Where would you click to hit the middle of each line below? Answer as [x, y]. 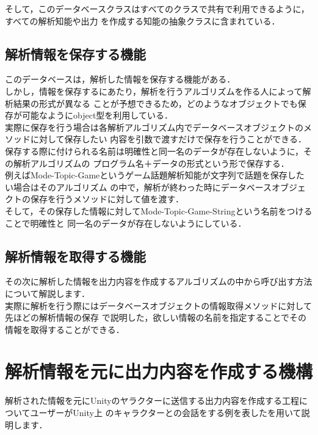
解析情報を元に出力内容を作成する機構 [159, 371]
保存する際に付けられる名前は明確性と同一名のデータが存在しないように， [154, 151]
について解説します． [48, 293]
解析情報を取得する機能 [75, 256]
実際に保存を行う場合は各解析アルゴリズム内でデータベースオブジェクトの [154, 127]
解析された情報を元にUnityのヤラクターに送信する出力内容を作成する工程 [152, 400]
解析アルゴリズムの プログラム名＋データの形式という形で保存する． [151, 163]
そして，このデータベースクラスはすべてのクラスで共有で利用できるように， [157, 9]
